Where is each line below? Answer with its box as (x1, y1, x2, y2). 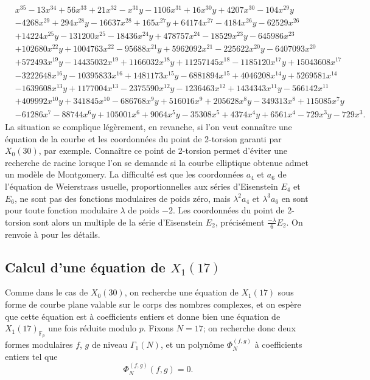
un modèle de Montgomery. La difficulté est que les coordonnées (5, 168, 244, 181)
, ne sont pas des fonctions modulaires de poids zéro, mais (15, 192, 231, 204)
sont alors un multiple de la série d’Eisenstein (33, 215, 203, 228)
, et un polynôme (160, 338, 225, 351)
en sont (281, 192, 309, 204)
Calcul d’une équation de (5, 257, 166, 276)
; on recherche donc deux (203, 322, 296, 334)
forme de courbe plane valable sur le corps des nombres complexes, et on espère (5, 297, 301, 310)
